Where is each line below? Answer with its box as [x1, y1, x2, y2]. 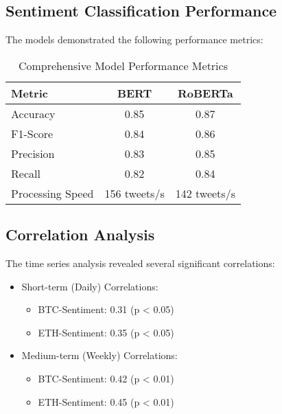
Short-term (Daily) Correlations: [21, 279, 158, 293]
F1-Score [11, 125, 54, 141]
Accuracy [11, 105, 56, 122]
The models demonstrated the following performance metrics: [5, 32, 263, 47]
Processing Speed [11, 185, 94, 201]
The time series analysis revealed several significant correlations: [5, 256, 275, 270]
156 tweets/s [104, 185, 165, 201]
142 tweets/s [175, 185, 235, 201]
